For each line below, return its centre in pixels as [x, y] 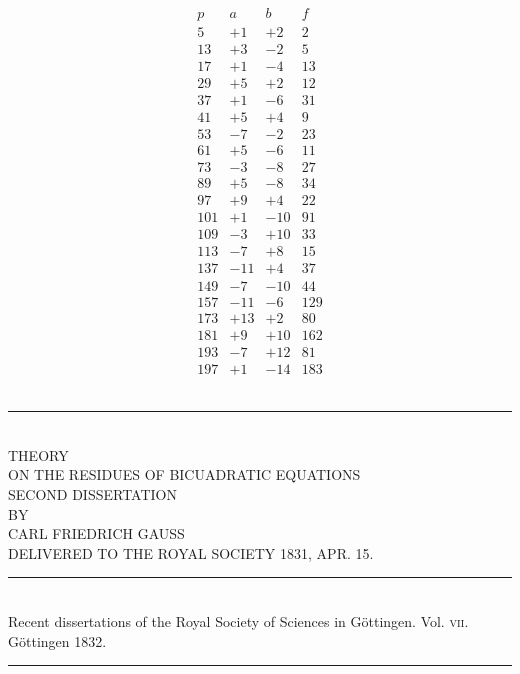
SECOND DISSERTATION [93, 494]
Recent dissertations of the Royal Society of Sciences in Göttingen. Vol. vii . [238, 621]
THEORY [38, 454]
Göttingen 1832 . [57, 640]
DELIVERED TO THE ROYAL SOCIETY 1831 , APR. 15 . [191, 552]
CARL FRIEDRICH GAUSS [96, 533]
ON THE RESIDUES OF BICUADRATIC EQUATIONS [184, 474]
